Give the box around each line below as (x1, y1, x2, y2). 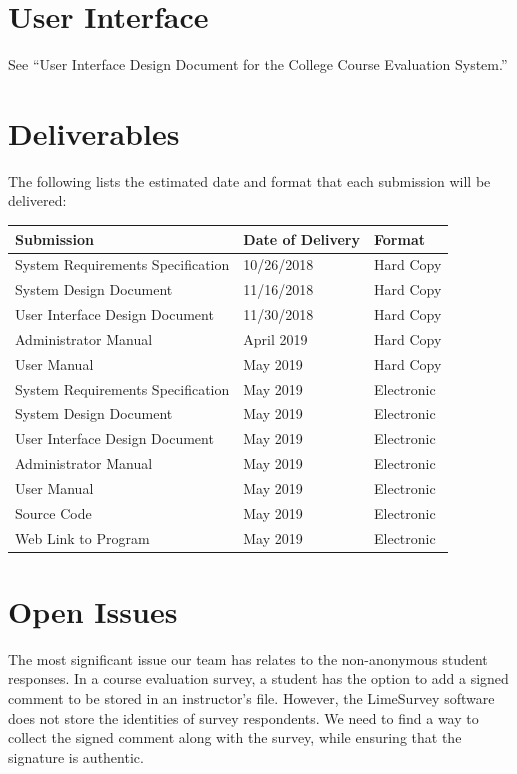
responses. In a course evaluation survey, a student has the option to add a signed (8, 668, 509, 689)
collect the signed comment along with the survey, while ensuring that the (8, 727, 462, 748)
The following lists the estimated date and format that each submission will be (8, 170, 491, 191)
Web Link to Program (15, 527, 150, 548)
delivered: (8, 190, 67, 211)
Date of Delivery (243, 228, 360, 249)
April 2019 (243, 328, 308, 349)
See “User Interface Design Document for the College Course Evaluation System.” (8, 54, 508, 75)
